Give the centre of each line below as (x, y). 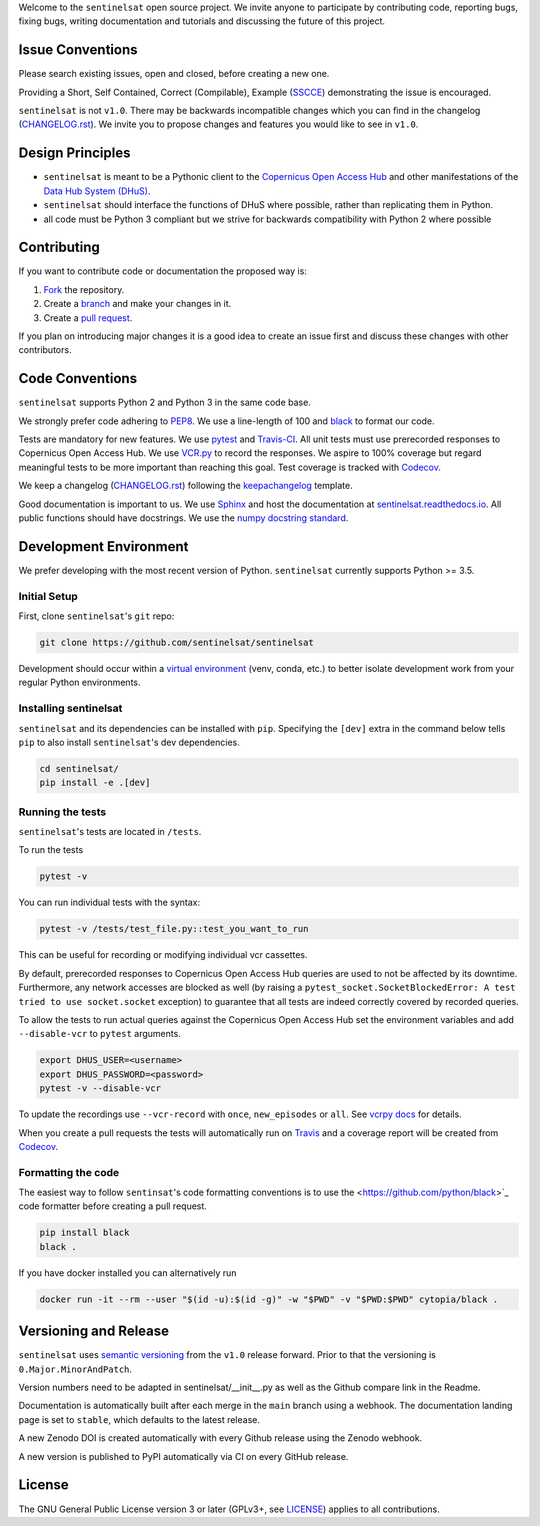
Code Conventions (78, 378)
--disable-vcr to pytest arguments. (100, 1034)
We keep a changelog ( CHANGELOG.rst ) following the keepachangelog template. (186, 486)
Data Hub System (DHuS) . (97, 191)
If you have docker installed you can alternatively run (127, 1272)
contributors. (45, 350)
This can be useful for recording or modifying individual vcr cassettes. (163, 955)
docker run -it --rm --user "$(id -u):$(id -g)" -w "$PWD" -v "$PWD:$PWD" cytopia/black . (269, 1299)
